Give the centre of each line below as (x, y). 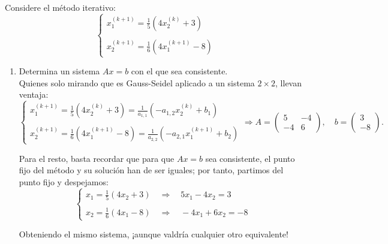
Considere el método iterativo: (60, 7)
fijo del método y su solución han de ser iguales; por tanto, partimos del (151, 170)
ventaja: (34, 94)
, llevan (289, 82)
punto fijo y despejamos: (64, 181)
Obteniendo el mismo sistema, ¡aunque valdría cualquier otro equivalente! (154, 234)
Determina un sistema (59, 71)
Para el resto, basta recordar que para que (97, 158)
